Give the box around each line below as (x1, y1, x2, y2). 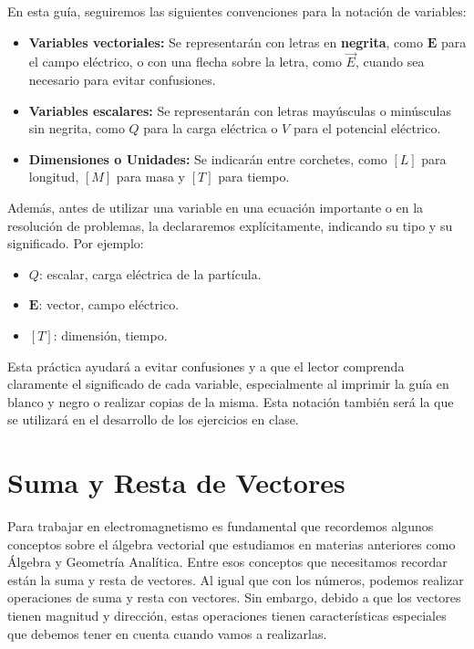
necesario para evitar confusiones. (28, 70, 216, 89)
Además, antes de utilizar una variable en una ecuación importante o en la (7, 197, 424, 216)
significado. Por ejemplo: (7, 234, 144, 253)
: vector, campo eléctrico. (38, 295, 180, 314)
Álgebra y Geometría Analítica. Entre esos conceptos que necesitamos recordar (7, 552, 448, 571)
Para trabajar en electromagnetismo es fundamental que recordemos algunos (7, 517, 434, 536)
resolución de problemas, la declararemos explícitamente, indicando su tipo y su (7, 215, 453, 235)
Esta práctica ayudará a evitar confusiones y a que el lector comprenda (7, 356, 405, 375)
